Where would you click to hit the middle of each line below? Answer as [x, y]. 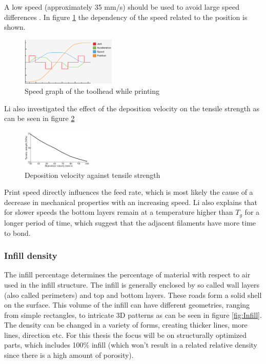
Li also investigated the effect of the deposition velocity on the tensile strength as [132, 108]
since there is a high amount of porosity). [69, 355]
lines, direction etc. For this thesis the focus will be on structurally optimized [125, 335]
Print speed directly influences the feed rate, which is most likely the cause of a [129, 192]
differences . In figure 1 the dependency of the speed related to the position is [126, 17]
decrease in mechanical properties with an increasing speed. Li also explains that [131, 202]
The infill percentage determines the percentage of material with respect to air [127, 275]
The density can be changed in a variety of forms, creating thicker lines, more [126, 325]
